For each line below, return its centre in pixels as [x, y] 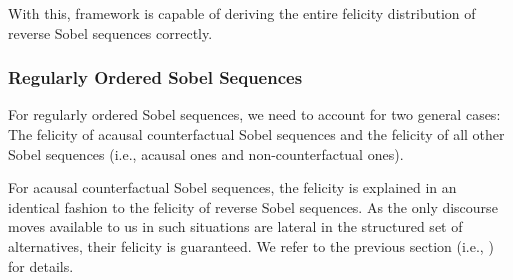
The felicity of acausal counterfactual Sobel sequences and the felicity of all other [256, 134]
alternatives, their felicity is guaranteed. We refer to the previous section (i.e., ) [251, 245]
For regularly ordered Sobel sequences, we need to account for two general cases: [254, 114]
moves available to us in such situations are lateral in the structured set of [235, 226]
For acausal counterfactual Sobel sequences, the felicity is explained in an [232, 187]
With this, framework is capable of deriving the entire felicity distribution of [242, 13]
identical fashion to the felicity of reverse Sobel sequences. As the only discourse [253, 206]
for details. [41, 265]
